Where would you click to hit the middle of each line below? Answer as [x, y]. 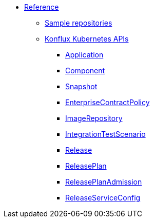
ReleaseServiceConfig [103, 198]
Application [84, 55]
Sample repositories [79, 23]
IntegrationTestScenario [105, 134]
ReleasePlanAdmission [104, 182]
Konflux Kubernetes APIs [87, 39]
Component [85, 70]
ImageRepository [94, 118]
